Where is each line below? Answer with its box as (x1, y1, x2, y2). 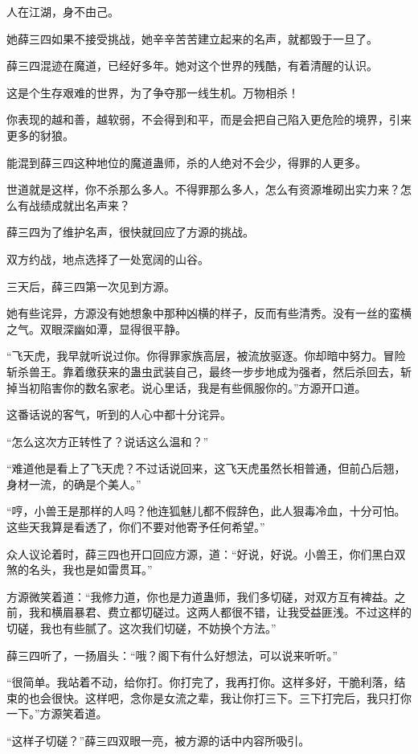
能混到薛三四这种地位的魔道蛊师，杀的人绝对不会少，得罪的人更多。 (6, 154, 367, 170)
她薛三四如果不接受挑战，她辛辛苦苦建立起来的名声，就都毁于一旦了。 (6, 30, 378, 47)
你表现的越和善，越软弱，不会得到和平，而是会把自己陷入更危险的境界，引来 (6, 111, 412, 128)
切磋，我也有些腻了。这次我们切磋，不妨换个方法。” (6, 620, 277, 637)
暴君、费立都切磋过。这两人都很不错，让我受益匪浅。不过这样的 (73, 604, 412, 621)
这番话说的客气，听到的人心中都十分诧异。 (6, 406, 232, 423)
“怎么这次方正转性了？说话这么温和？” (6, 432, 209, 449)
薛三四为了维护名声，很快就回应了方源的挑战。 (6, 223, 254, 240)
